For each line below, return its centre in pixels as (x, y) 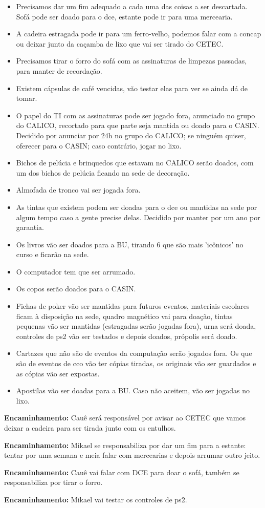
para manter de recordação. (59, 70)
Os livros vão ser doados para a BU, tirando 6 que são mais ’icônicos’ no (130, 244)
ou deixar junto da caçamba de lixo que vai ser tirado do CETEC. (120, 43)
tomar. (27, 98)
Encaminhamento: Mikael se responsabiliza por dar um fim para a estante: (125, 445)
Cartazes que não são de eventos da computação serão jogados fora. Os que (134, 353)
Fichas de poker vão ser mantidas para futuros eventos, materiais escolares (133, 306)
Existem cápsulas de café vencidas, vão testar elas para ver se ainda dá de (132, 88)
